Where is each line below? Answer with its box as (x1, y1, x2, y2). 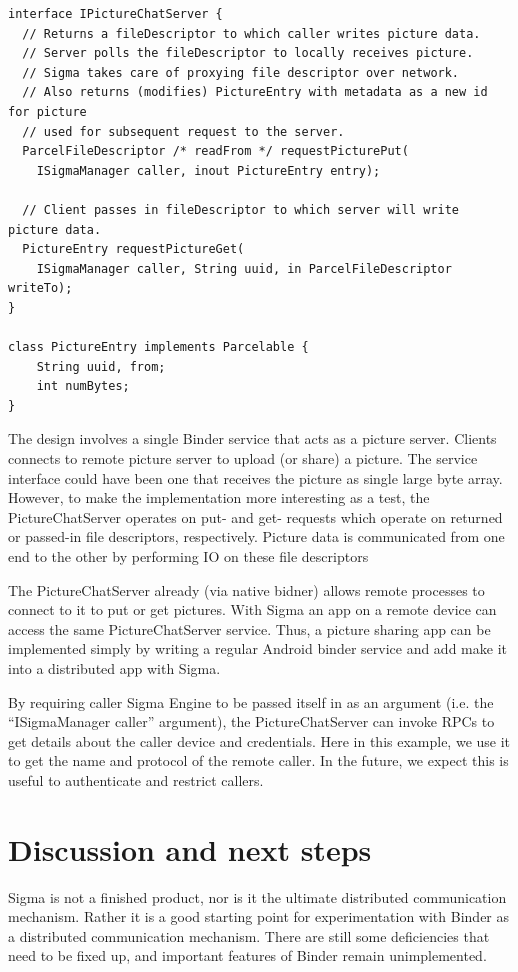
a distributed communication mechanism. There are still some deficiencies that (8, 925, 490, 946)
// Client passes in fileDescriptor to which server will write (22, 202, 460, 217)
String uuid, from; (36, 359, 166, 374)
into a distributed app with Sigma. (8, 658, 221, 678)
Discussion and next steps (8, 828, 372, 869)
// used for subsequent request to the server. (22, 124, 345, 139)
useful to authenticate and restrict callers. (8, 769, 264, 790)
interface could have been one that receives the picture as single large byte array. (8, 467, 503, 488)
